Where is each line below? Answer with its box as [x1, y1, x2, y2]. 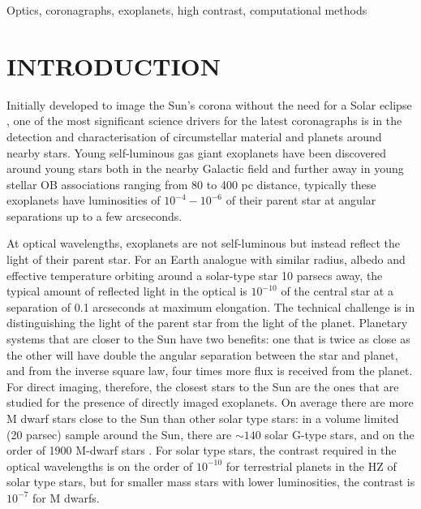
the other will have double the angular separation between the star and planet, [6, 346, 398, 363]
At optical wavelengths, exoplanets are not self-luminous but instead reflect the [6, 235, 401, 252]
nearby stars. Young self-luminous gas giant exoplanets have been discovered [6, 144, 387, 161]
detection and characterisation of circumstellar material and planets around [6, 127, 382, 145]
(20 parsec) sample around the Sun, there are [6, 425, 232, 442]
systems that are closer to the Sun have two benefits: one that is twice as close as [6, 330, 410, 347]
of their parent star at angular [226, 192, 376, 209]
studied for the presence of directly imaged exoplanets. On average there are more [6, 394, 414, 411]
